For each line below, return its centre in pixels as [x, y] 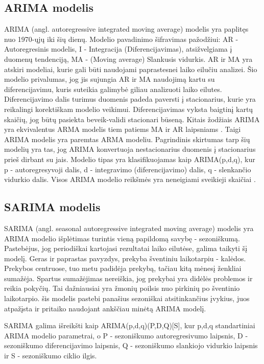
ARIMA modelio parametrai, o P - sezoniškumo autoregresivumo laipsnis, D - [126, 335]
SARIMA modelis [52, 207]
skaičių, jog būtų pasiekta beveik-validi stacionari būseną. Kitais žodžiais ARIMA [132, 119]
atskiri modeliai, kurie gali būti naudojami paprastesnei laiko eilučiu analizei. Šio [131, 69]
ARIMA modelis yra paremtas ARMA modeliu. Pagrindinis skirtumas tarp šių [127, 139]
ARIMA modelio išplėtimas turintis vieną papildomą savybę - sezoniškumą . [122, 238]
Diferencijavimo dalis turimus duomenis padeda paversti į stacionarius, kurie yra [130, 99]
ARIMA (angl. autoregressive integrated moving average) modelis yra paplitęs [126, 29]
